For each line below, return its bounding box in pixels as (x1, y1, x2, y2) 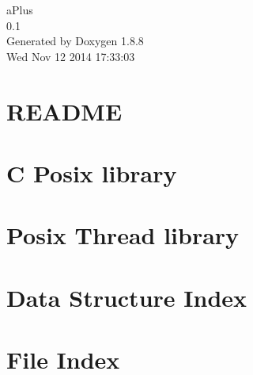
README (6, 94, 123, 127)
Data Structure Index (6, 281, 247, 313)
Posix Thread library (6, 219, 240, 251)
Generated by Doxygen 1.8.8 (6, 33, 144, 49)
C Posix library (6, 156, 177, 189)
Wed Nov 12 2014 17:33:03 (6, 48, 135, 64)
